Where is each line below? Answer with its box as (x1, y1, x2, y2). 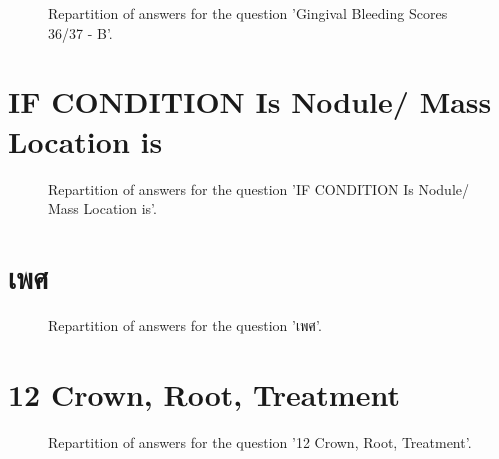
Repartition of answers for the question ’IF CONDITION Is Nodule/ (48, 178, 470, 199)
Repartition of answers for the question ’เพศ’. (48, 314, 322, 335)
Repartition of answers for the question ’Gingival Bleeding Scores (48, 3, 448, 23)
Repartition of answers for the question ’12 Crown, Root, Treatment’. (48, 431, 472, 452)
